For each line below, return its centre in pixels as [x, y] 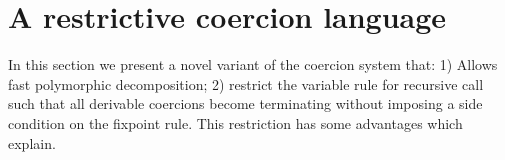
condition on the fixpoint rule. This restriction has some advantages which [235, 122]
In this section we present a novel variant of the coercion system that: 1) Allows [253, 64]
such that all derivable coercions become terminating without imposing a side [245, 103]
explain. [32, 142]
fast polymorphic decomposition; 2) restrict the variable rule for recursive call [246, 83]
